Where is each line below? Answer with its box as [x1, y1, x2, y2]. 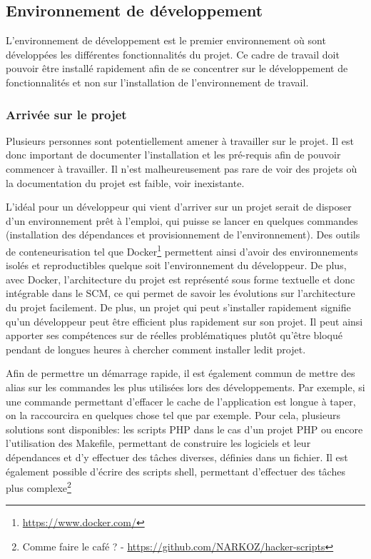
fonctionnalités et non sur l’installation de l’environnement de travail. [6, 74, 309, 89]
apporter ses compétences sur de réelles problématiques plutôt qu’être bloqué [6, 328, 343, 343]
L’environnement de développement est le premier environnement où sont [6, 33, 326, 48]
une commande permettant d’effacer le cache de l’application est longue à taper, [6, 393, 356, 408]
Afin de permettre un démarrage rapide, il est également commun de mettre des [6, 366, 355, 381]
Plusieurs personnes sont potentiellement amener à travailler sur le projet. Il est [6, 133, 354, 148]
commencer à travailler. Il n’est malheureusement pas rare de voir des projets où [6, 161, 357, 176]
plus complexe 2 [6, 478, 71, 495]
